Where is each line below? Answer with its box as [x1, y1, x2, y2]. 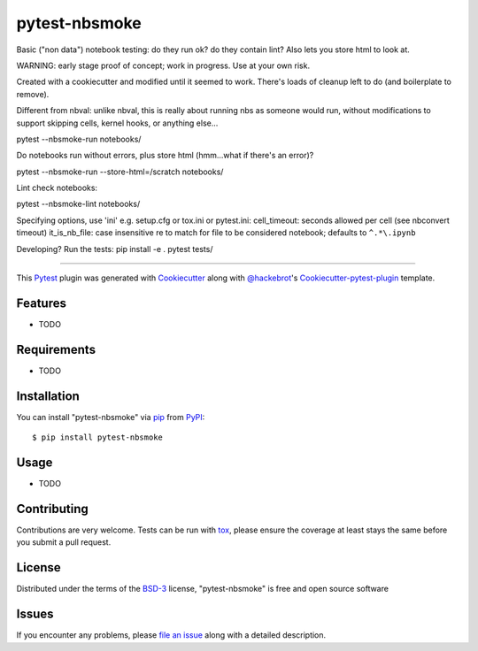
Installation [16, 388, 80, 403]
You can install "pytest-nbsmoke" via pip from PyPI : [16, 411, 205, 422]
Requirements [16, 341, 96, 357]
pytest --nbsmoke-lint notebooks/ [16, 199, 141, 210]
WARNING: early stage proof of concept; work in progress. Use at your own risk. [16, 60, 310, 71]
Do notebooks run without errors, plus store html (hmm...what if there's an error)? [16, 150, 314, 161]
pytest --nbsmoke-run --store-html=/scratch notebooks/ [16, 166, 224, 177]
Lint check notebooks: [16, 182, 97, 194]
